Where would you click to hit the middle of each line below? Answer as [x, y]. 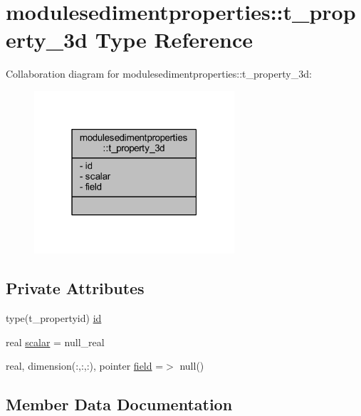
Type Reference [174, 40]
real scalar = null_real [55, 342]
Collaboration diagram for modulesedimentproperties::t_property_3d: [159, 74]
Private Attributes [75, 288]
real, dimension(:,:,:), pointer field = [85, 366]
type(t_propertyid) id [54, 317]
